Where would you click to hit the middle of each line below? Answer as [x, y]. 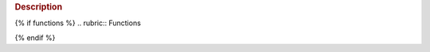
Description [39, 7]
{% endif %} [35, 37]
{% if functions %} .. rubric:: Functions [78, 23]
